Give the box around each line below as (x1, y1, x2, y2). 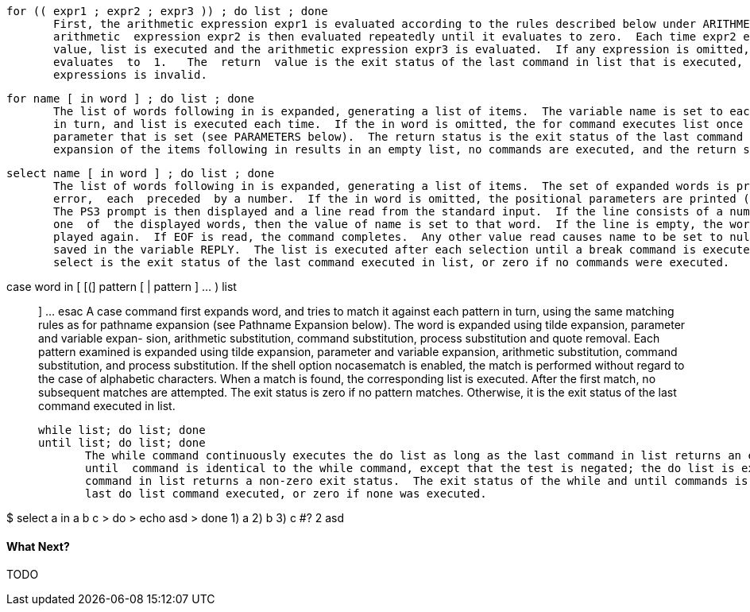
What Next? (6, 539, 70, 553)
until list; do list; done (38, 436, 206, 449)
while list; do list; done (38, 424, 206, 436)
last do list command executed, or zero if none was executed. (85, 487, 487, 500)
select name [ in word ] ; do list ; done (6, 167, 275, 180)
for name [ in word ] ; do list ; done (6, 92, 254, 105)
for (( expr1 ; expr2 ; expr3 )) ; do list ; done (6, 5, 328, 17)
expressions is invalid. (53, 68, 207, 81)
